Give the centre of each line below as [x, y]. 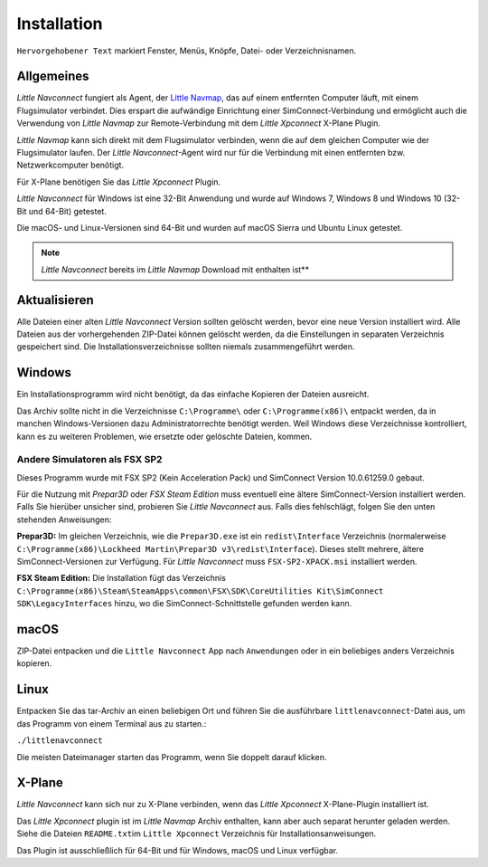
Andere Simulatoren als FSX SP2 [89, 460]
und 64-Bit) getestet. [68, 211]
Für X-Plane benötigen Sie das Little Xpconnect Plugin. [119, 182]
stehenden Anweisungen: [64, 519]
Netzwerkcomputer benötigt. [70, 165]
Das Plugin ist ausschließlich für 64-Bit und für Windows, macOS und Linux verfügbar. [178, 850]
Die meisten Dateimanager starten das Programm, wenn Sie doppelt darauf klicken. [172, 757]
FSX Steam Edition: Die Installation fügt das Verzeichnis [121, 578]
